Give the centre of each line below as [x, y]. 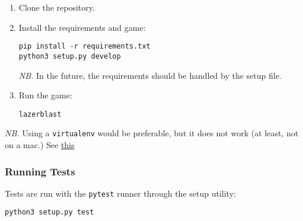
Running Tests [40, 171]
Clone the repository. [57, 7]
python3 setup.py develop [70, 56]
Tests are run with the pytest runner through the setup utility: [120, 193]
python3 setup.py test [50, 212]
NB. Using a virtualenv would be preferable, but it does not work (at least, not [152, 133]
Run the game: [45, 95]
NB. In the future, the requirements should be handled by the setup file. [150, 75]
